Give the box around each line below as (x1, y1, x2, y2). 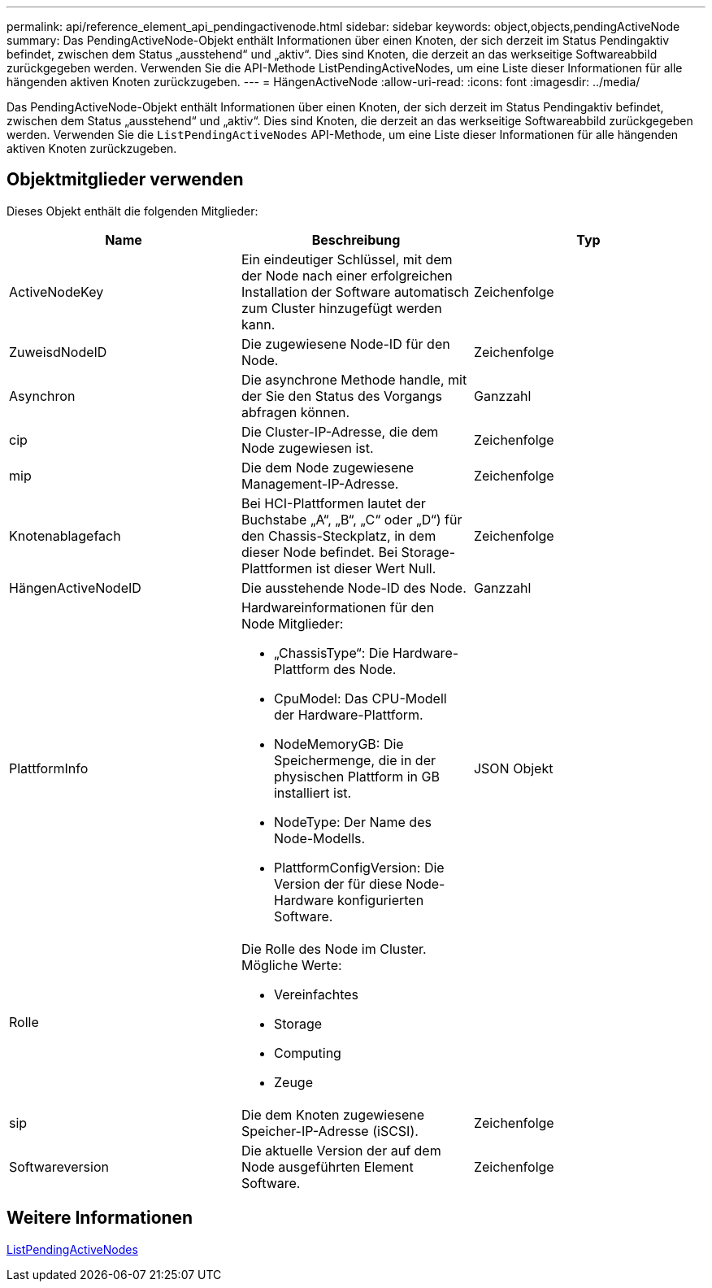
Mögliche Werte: (241, 956, 342, 973)
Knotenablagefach (9, 527, 121, 544)
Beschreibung (311, 231, 401, 248)
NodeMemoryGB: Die (273, 735, 404, 752)
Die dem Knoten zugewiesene (241, 1106, 425, 1123)
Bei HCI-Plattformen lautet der (241, 494, 426, 511)
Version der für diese (273, 875, 402, 892)
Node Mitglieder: (241, 615, 344, 632)
